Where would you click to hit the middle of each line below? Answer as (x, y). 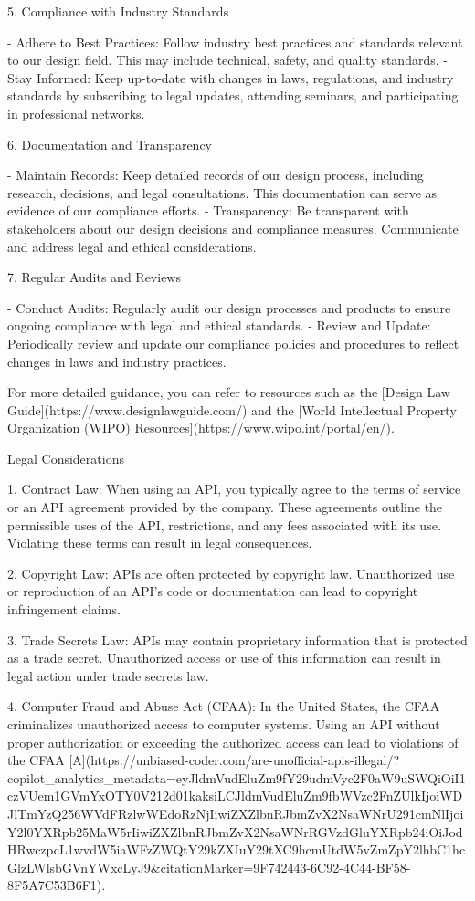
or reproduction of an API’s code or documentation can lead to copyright (213, 591)
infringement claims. (64, 609)
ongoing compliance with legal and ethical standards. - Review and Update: (219, 325)
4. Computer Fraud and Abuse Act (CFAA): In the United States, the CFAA (224, 706)
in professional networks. (76, 113)
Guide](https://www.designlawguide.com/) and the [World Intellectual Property (232, 409)
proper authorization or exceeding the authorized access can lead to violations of (233, 742)
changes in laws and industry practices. (117, 361)
